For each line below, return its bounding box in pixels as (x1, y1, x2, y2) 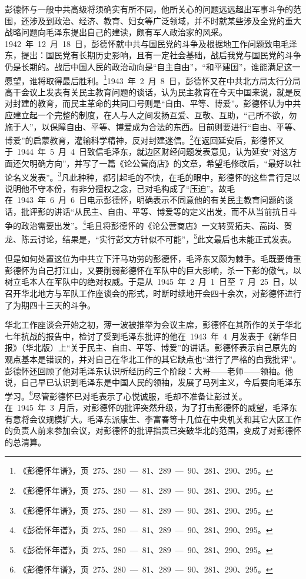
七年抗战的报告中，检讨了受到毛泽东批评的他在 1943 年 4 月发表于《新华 (5, 330, 289, 342)
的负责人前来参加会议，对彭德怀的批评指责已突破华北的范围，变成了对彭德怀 (5, 424, 301, 437)
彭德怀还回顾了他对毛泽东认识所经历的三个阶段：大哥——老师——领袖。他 (5, 364, 293, 377)
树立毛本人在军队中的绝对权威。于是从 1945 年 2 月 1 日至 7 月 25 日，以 (5, 275, 297, 288)
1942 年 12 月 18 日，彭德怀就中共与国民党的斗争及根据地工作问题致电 (5, 37, 281, 49)
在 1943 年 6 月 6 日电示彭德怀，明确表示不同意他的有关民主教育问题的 (5, 194, 285, 206)
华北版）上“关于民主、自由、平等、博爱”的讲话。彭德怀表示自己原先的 (25, 341, 297, 354)
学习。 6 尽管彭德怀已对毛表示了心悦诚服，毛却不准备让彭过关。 (5, 388, 247, 402)
